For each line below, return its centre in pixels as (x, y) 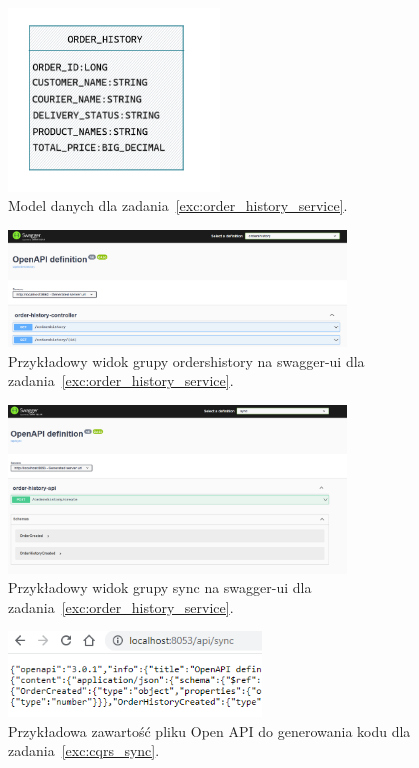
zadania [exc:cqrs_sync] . (84, 750)
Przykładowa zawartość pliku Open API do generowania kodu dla (209, 730)
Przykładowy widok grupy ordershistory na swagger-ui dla (186, 360)
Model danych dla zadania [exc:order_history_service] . (178, 205)
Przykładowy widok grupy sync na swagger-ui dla (160, 587)
